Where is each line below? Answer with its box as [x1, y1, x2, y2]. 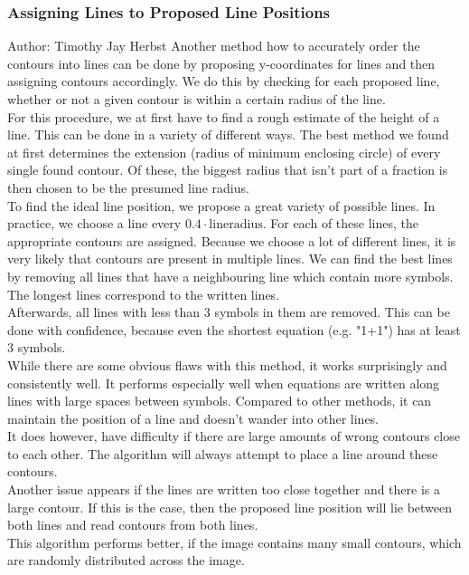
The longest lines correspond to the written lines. [7, 284, 280, 303]
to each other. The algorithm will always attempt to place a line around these [7, 444, 438, 463]
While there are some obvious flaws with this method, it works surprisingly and [7, 355, 447, 374]
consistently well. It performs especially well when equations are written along [7, 373, 440, 392]
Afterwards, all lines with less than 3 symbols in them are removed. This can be [7, 302, 450, 321]
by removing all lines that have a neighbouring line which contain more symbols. [7, 266, 454, 285]
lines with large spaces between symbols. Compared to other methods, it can [7, 391, 432, 410]
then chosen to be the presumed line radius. [7, 177, 249, 196]
